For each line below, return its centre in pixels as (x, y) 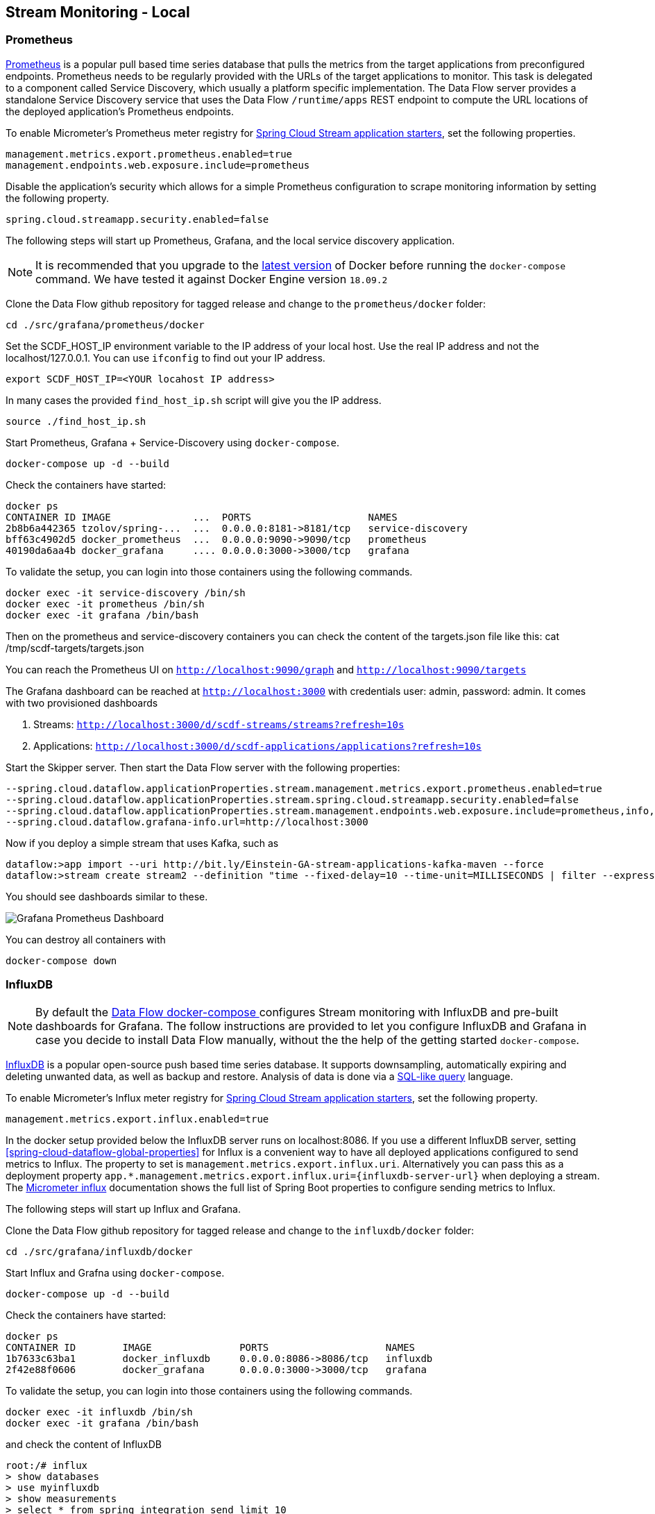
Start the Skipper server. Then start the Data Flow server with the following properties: (203, 767)
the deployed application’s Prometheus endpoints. (120, 111)
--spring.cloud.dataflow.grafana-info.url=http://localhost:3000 (187, 822)
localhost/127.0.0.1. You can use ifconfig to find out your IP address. (165, 358)
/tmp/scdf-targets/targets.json (75, 648)
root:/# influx (47, 1465)
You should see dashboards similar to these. (107, 896)
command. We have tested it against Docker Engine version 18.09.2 (212, 279)
